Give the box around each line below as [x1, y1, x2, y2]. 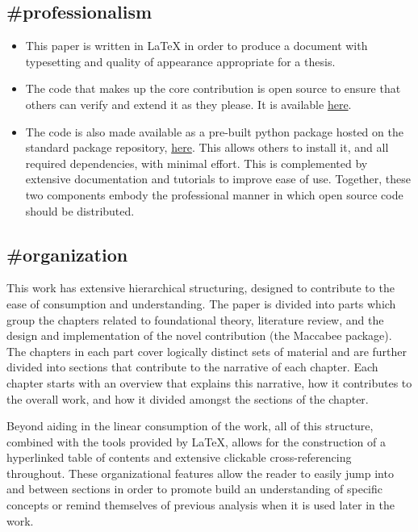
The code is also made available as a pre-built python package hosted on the [25, 123, 403, 140]
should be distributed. [25, 202, 135, 219]
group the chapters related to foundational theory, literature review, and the [6, 311, 384, 328]
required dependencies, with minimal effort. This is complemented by [25, 154, 368, 171]
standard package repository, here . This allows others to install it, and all [25, 139, 389, 156]
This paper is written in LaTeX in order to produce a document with [25, 37, 368, 54]
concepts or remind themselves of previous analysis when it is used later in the [6, 496, 395, 513]
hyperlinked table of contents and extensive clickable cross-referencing [6, 449, 352, 466]
